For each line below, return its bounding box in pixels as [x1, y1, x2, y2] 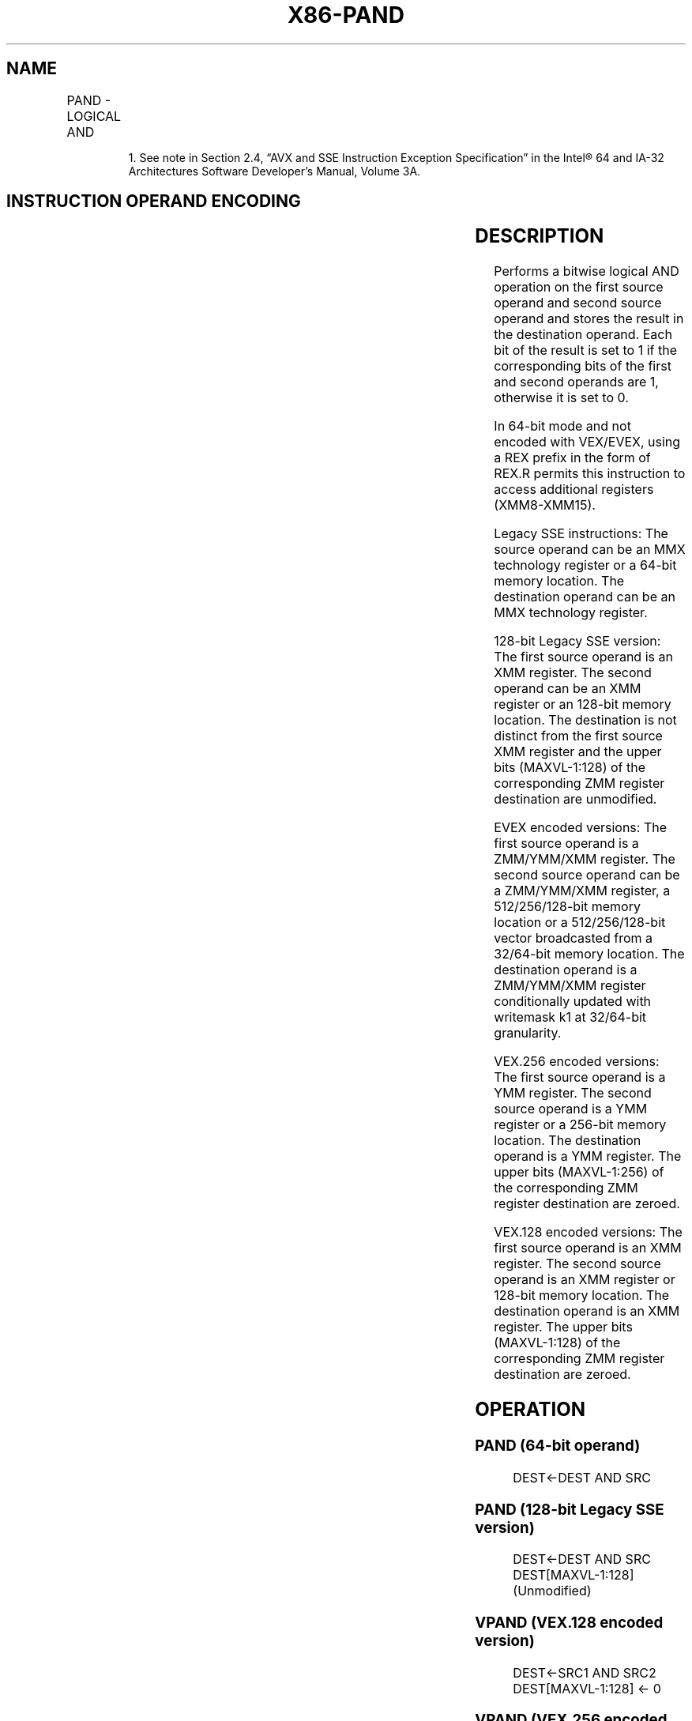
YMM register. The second [494, 1085, 652, 1102]
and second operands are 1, [494, 374, 659, 390]
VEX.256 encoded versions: [494, 1053, 660, 1070]
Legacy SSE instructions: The [494, 525, 668, 542]
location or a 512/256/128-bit [494, 914, 666, 931]
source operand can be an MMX [494, 541, 686, 558]
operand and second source [494, 295, 662, 311]
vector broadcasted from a [494, 930, 653, 947]
